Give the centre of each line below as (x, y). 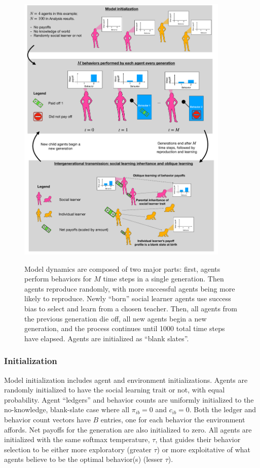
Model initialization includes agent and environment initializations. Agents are (126, 380)
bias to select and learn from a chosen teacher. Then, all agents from (131, 308)
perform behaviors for (58, 279)
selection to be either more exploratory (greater (78, 449)
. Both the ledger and (223, 409)
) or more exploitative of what (204, 449)
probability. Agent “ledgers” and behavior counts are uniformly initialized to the (129, 399)
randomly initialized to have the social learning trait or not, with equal (115, 390)
